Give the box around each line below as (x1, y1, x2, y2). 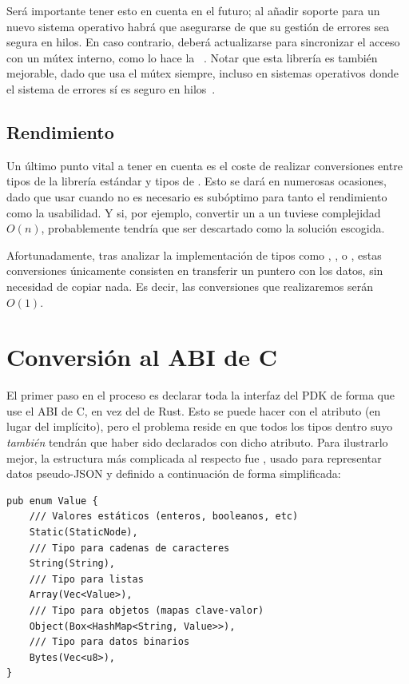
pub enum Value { (6, 495, 98, 507)
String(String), (29, 558, 116, 570)
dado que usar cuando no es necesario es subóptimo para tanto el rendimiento (6, 188, 387, 205)
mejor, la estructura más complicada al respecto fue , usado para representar (6, 449, 382, 466)
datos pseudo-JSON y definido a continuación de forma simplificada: (6, 465, 341, 482)
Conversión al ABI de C (6, 340, 277, 373)
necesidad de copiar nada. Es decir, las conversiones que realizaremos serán (6, 277, 374, 294)
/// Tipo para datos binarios (29, 636, 190, 648)
